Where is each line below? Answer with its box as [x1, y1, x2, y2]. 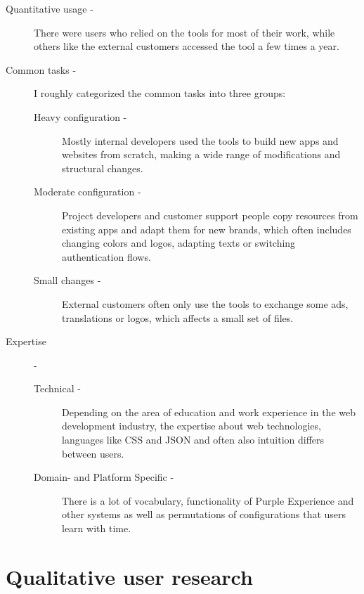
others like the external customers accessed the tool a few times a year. [34, 39, 339, 53]
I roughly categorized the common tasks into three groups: [34, 86, 286, 101]
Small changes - [34, 273, 101, 288]
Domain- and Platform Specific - [34, 470, 174, 484]
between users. [62, 446, 124, 460]
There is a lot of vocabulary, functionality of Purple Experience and [62, 493, 354, 508]
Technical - [34, 381, 81, 396]
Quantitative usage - [6, 1, 93, 15]
